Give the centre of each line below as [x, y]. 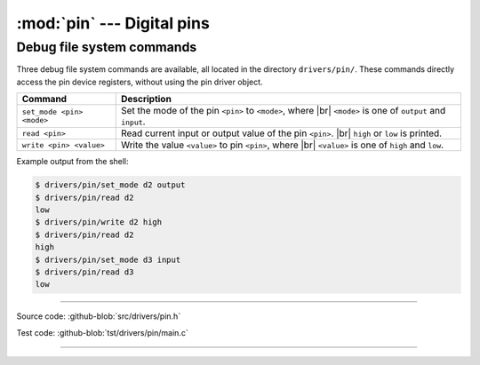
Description [146, 99]
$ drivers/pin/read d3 [84, 272]
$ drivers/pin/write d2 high [99, 222]
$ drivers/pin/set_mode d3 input [108, 259]
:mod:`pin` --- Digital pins [113, 23]
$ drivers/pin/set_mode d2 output [110, 185]
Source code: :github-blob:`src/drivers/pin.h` [99, 316]
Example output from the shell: [72, 162]
